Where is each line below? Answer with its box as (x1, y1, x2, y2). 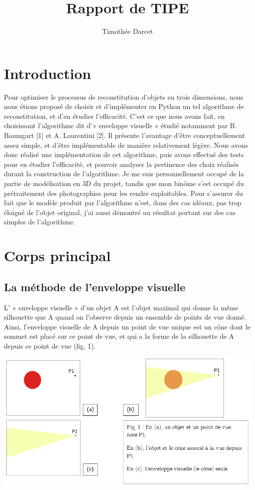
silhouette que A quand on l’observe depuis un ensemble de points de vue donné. (4, 312, 246, 322)
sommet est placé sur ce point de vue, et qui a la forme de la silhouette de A (4, 331, 234, 341)
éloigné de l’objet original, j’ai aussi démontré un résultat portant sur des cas (4, 207, 236, 217)
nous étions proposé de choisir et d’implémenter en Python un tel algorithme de (4, 101, 244, 111)
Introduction (4, 63, 91, 83)
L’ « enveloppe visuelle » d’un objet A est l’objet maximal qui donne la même (4, 302, 238, 312)
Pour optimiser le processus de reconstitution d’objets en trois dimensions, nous (4, 91, 244, 102)
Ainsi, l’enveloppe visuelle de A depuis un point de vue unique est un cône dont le (4, 321, 251, 331)
